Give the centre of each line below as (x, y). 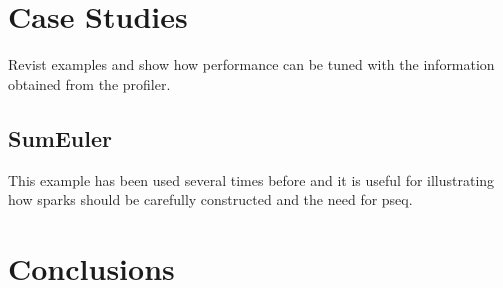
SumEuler (60, 137)
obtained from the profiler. (89, 83)
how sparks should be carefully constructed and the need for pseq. (210, 199)
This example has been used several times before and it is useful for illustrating (251, 179)
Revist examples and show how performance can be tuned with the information (251, 64)
